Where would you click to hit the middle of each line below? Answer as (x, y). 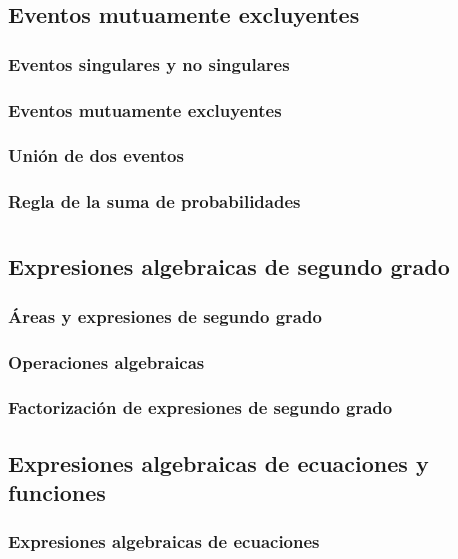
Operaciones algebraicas (106, 361)
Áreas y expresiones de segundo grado (165, 315)
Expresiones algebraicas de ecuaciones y (218, 462)
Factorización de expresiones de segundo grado (200, 407)
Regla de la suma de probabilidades (154, 201)
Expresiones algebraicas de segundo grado (229, 266)
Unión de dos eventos (96, 155)
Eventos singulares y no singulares (149, 63)
